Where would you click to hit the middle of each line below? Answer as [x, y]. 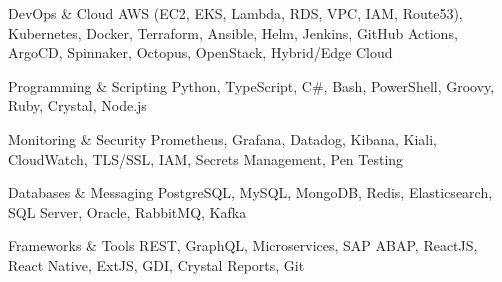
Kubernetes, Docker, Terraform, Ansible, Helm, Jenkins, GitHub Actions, [233, 32]
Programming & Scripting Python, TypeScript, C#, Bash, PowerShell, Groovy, [251, 85]
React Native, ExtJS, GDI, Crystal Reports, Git [156, 264]
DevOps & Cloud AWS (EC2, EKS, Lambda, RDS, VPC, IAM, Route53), [235, 13]
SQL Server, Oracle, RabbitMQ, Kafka [127, 211]
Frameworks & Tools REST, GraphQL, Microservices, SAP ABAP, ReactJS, [243, 245]
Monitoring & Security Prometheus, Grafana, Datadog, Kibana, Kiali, [222, 138]
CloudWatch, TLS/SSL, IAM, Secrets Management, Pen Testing [206, 158]
